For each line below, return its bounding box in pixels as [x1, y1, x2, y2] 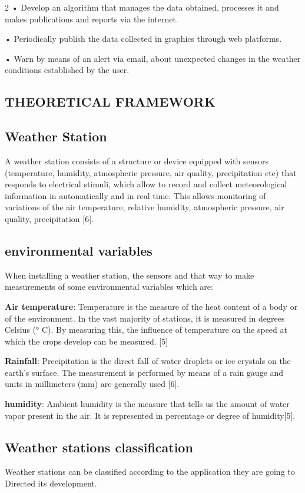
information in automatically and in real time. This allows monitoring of [5, 189, 266, 201]
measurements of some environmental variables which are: [5, 280, 213, 293]
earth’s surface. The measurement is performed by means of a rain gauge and [5, 366, 284, 378]
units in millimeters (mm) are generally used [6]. [5, 378, 180, 390]
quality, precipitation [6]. [5, 212, 94, 224]
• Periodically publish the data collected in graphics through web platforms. [5, 32, 282, 45]
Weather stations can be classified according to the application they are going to [5, 465, 295, 478]
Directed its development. [5, 477, 97, 489]
